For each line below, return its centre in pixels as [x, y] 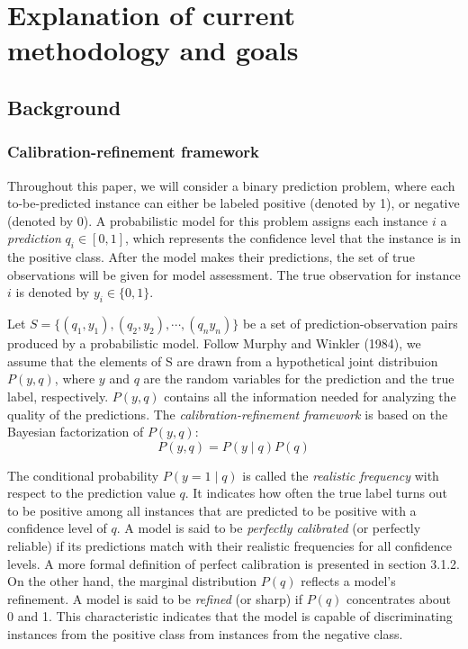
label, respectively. [58, 396]
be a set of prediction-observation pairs [350, 324]
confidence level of [57, 528]
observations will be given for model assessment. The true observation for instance [234, 274]
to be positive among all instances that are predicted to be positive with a [212, 510]
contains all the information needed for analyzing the [310, 396]
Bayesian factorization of [76, 432]
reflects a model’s [348, 581]
